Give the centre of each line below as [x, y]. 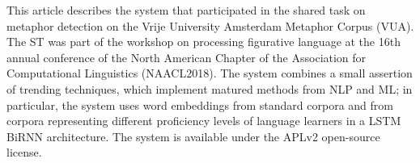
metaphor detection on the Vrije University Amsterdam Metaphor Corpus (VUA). [210, 25]
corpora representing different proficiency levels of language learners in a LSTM [204, 121]
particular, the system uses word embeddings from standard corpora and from [200, 104]
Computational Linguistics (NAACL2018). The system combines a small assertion [210, 73]
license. [24, 152]
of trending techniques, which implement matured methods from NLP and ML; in [210, 88]
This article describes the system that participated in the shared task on [186, 10]
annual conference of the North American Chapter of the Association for [187, 57]
